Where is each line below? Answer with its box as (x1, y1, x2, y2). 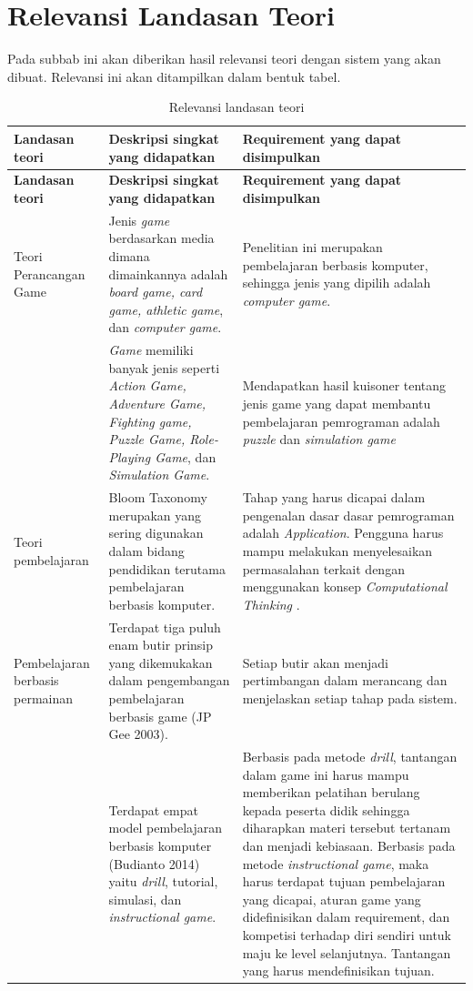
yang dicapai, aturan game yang (242, 889, 421, 908)
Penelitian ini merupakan (242, 238, 383, 257)
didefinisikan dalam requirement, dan (242, 907, 450, 926)
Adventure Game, (108, 393, 206, 412)
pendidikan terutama (108, 559, 226, 578)
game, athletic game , (108, 299, 224, 319)
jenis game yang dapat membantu (242, 393, 431, 412)
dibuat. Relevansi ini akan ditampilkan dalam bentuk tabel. (7, 66, 341, 86)
